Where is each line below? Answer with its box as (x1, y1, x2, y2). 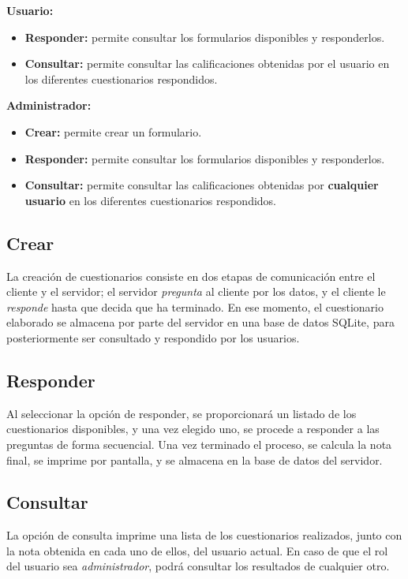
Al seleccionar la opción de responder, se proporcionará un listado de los (6, 405, 357, 421)
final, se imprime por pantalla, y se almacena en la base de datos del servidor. (6, 451, 383, 468)
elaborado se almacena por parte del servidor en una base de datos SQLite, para (6, 314, 395, 331)
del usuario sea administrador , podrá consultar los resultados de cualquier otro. (6, 558, 390, 574)
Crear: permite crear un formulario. (24, 123, 202, 140)
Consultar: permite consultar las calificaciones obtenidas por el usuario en (24, 55, 390, 72)
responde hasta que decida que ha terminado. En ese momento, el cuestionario (6, 298, 384, 315)
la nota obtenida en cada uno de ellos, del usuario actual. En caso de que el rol (6, 542, 388, 558)
